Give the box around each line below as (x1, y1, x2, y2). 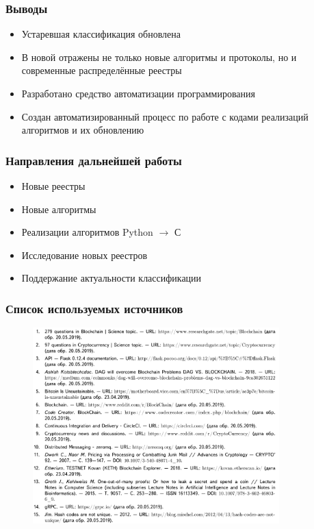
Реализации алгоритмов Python (21, 225, 153, 239)
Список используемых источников (5, 299, 183, 317)
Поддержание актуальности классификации (21, 271, 202, 285)
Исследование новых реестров (21, 247, 148, 262)
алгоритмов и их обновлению (21, 123, 144, 137)
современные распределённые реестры (21, 63, 182, 77)
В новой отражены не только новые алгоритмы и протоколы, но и (21, 49, 297, 64)
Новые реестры (21, 179, 86, 193)
